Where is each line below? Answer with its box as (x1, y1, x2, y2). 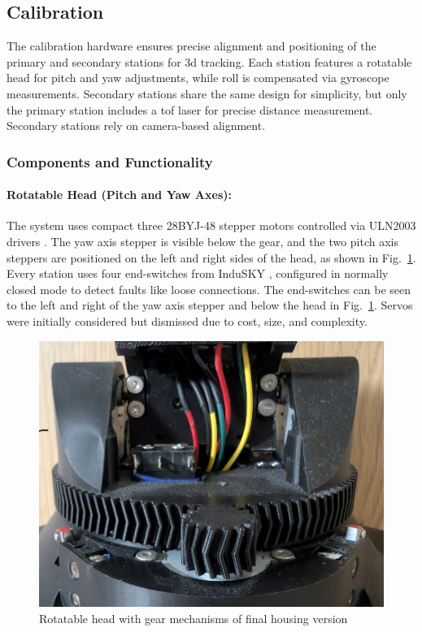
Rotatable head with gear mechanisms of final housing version (39, 609, 348, 626)
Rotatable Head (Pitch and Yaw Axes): (7, 186, 232, 203)
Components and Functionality (7, 151, 213, 171)
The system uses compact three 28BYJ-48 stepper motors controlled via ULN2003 (7, 217, 416, 234)
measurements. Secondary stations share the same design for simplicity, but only (7, 84, 407, 102)
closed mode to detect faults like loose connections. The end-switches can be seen (7, 280, 411, 297)
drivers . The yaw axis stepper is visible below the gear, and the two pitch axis (7, 233, 399, 249)
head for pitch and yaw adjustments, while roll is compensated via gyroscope (7, 69, 389, 86)
